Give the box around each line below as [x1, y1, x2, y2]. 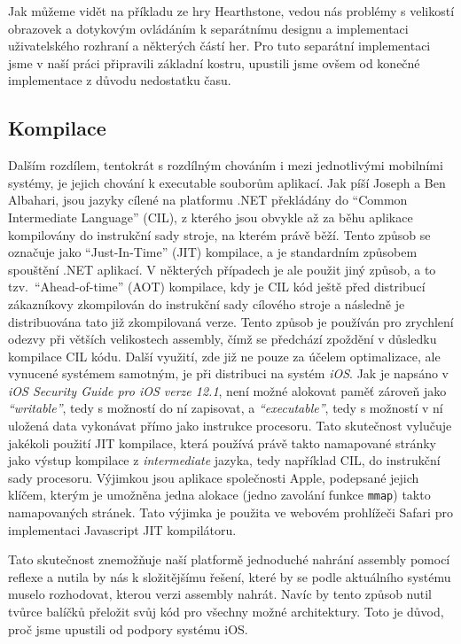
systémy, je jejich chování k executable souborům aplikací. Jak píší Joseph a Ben [8, 173, 446, 191]
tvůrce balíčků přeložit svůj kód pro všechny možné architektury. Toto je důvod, [8, 602, 444, 621]
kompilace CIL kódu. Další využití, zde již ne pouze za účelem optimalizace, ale [8, 346, 441, 365]
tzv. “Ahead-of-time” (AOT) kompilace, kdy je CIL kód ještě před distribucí [8, 277, 426, 296]
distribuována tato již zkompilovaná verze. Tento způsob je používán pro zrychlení [8, 312, 454, 330]
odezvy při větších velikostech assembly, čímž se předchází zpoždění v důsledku [8, 330, 437, 348]
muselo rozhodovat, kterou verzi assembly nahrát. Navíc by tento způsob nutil [8, 585, 433, 603]
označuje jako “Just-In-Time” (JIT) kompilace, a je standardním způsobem [8, 243, 418, 261]
